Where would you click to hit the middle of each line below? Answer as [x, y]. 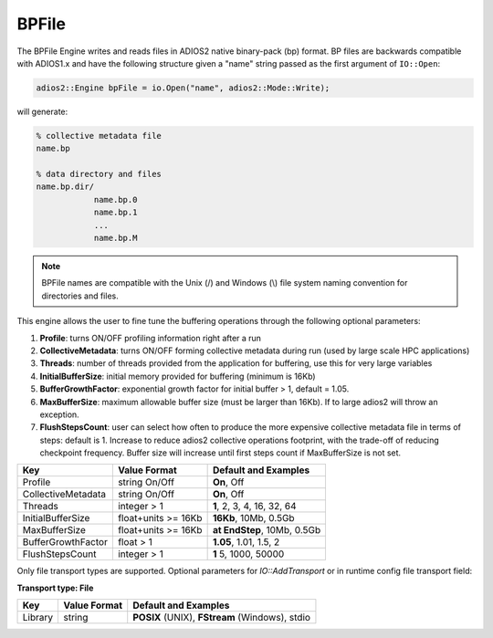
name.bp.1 [115, 213]
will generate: [42, 111]
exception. [59, 414]
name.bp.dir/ [65, 187]
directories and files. [80, 296]
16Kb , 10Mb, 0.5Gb [254, 518]
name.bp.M [115, 238]
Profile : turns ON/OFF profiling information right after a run [151, 338]
